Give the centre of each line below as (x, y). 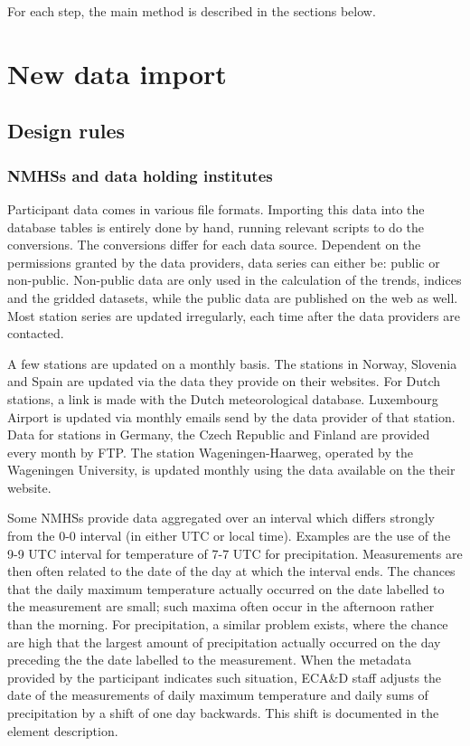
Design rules (66, 131)
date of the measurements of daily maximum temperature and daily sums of (218, 695)
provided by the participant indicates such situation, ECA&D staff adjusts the (225, 677)
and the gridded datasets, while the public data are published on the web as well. (233, 297)
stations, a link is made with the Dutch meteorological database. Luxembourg (223, 398)
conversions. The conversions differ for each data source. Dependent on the (214, 245)
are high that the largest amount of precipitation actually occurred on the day (224, 642)
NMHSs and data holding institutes (140, 175)
